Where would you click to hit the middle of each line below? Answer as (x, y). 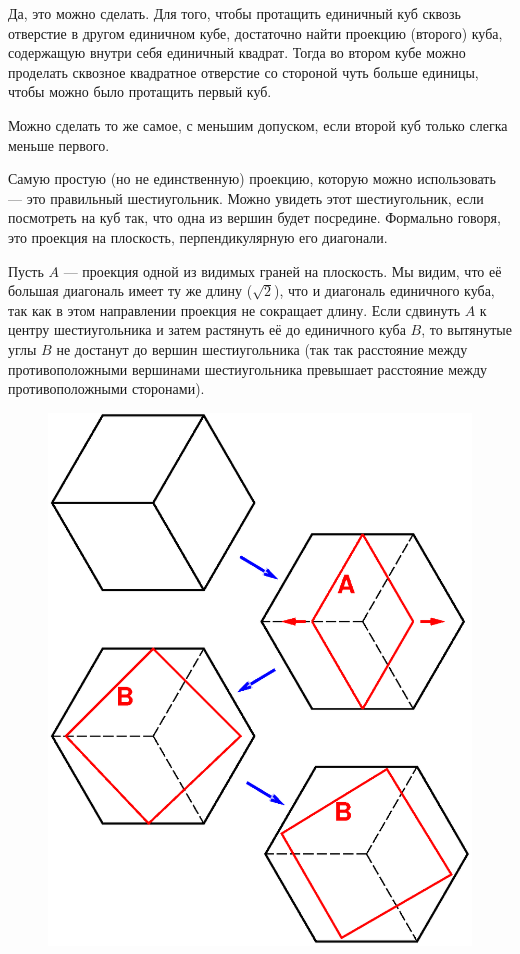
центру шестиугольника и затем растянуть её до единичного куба (207, 329)
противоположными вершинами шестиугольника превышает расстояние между (248, 368)
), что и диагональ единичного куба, (384, 290)
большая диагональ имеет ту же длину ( (130, 290)
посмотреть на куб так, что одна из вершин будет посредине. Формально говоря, (254, 217)
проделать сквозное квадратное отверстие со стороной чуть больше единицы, (243, 71)
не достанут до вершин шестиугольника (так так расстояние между (262, 348)
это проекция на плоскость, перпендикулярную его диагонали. (198, 236)
